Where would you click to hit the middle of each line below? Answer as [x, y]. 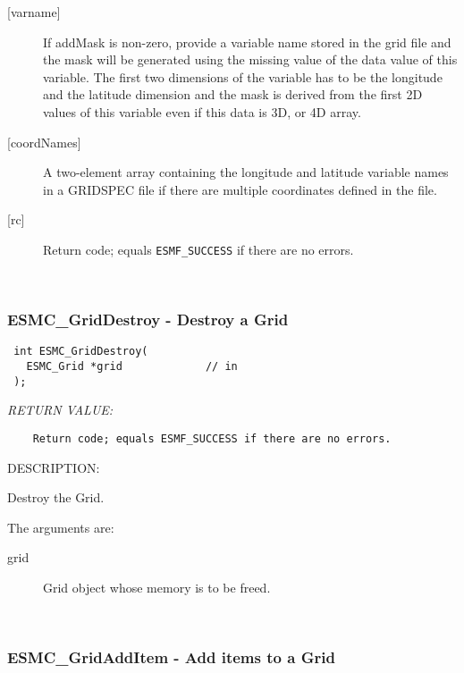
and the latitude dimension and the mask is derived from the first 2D [233, 94]
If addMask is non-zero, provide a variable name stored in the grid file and [247, 42]
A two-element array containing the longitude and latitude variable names [246, 172]
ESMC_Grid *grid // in [132, 367]
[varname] [34, 12]
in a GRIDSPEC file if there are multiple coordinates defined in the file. [240, 189]
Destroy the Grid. [56, 497]
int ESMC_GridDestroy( [81, 352]
